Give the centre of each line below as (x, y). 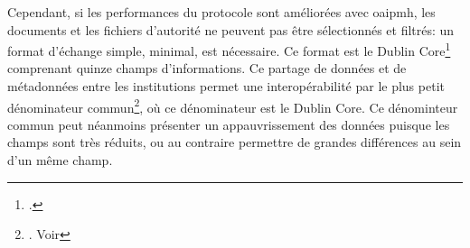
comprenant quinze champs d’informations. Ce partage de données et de (207, 68)
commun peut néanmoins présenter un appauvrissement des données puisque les (229, 124)
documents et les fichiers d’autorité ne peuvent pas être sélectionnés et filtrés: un (231, 29)
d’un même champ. (60, 160)
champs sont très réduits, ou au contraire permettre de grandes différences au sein (235, 142)
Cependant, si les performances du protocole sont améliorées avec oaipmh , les (221, 12)
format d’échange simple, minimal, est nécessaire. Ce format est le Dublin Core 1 (229, 49)
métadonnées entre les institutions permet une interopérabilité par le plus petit (226, 86)
